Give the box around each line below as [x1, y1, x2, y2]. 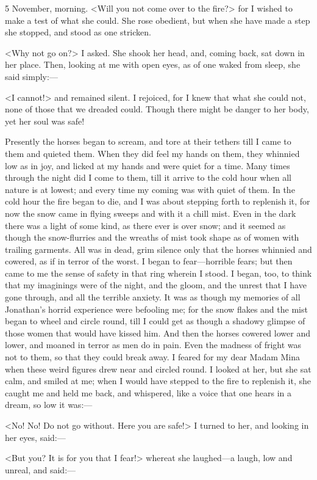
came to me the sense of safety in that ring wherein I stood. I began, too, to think [5, 266, 312, 279]
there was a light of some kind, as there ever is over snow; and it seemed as [5, 219, 286, 231]
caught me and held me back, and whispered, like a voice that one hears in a [5, 386, 291, 399]
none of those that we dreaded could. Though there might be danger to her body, [5, 103, 309, 115]
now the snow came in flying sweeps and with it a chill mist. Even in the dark [5, 206, 296, 219]
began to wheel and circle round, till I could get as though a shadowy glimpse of [5, 315, 305, 327]
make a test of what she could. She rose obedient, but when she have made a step [5, 13, 310, 26]
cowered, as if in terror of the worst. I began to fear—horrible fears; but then [5, 255, 293, 267]
